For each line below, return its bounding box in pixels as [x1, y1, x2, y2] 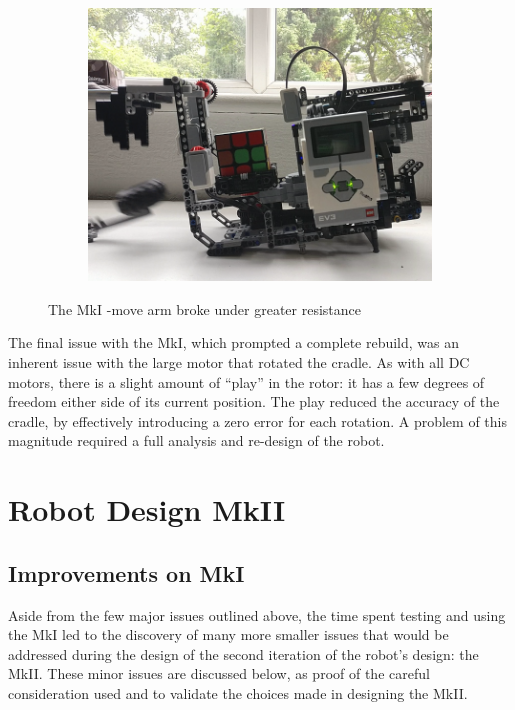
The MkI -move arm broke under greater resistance [48, 298, 362, 319]
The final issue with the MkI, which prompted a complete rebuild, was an [8, 332, 460, 353]
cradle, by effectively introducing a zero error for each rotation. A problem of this [8, 410, 507, 431]
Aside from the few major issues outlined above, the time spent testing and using [8, 604, 506, 625]
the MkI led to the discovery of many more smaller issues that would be [8, 624, 449, 645]
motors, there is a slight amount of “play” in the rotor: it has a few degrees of [8, 371, 485, 392]
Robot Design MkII [8, 489, 286, 530]
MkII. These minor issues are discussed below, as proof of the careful [8, 663, 430, 684]
